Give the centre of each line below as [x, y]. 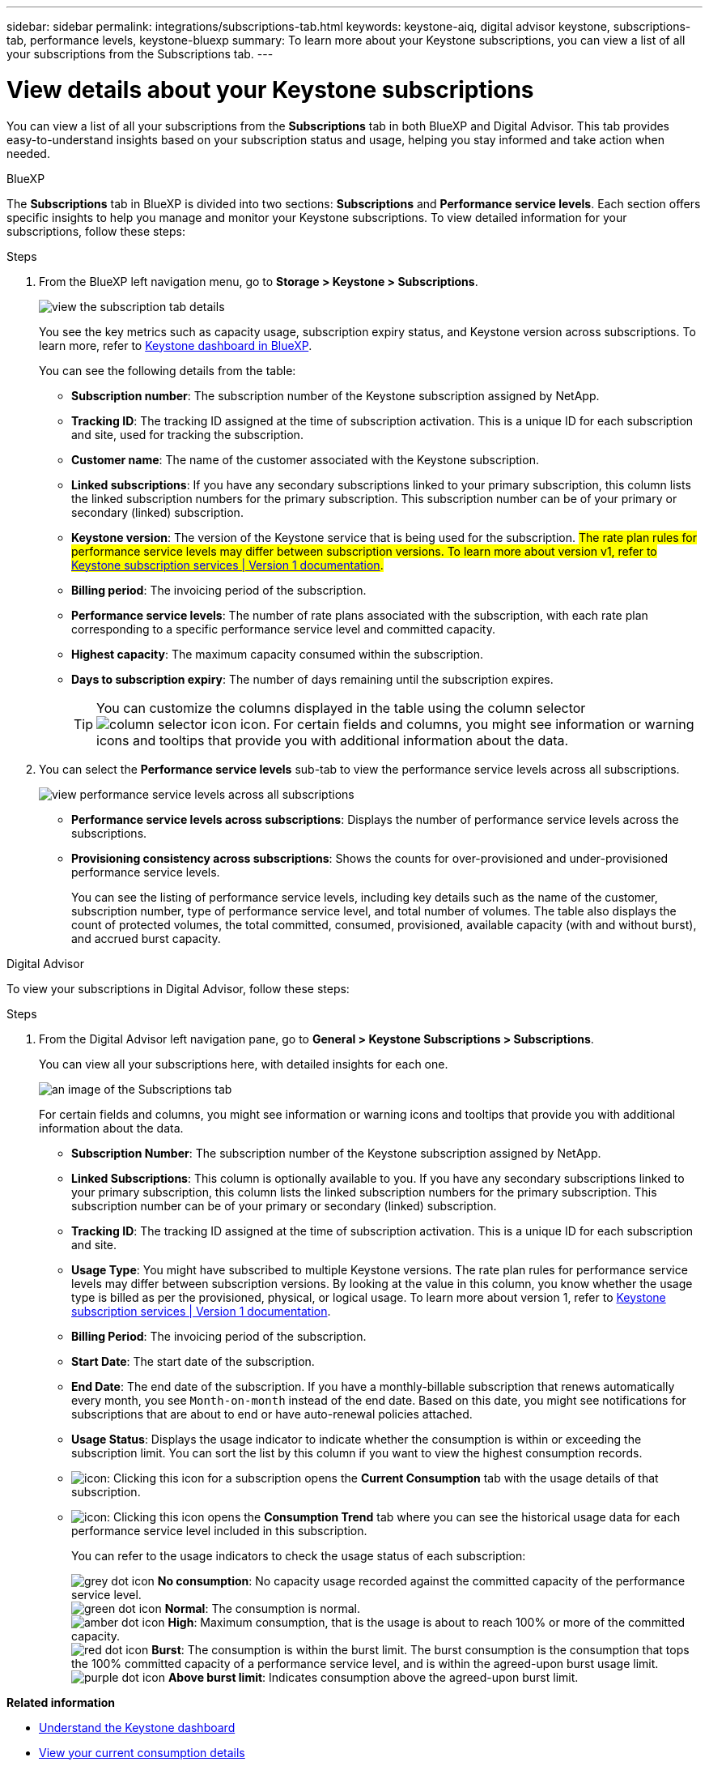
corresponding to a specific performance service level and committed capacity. [283, 629]
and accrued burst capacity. [146, 938]
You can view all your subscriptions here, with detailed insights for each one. [244, 1064]
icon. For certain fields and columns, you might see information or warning [467, 724]
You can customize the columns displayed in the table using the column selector [341, 708]
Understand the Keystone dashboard [137, 1727]
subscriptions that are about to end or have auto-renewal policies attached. [272, 1414]
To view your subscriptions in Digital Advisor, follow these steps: [178, 988]
